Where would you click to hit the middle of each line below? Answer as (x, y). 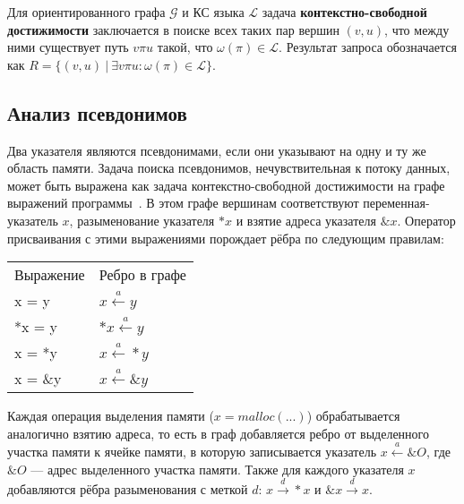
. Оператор (426, 220)
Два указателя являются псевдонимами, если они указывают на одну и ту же (217, 150)
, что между (417, 29)
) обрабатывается (353, 416)
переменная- (396, 203)
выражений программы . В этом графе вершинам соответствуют (183, 203)
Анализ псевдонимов (97, 112)
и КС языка (213, 12)
